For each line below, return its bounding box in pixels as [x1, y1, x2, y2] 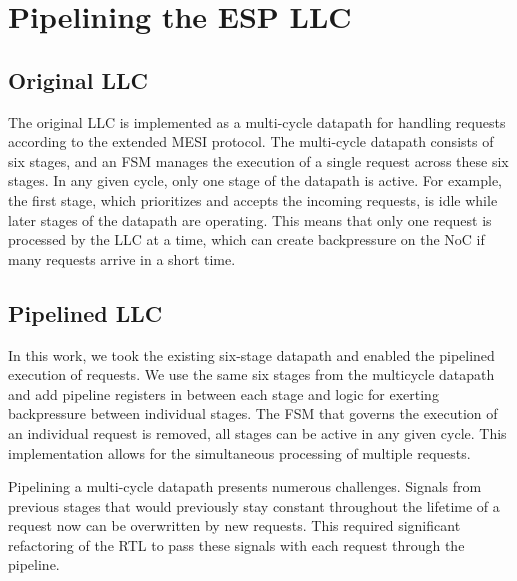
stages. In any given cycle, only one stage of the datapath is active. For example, [8, 170, 503, 191]
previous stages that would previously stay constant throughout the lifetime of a [8, 495, 500, 516]
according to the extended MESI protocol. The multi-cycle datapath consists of [8, 131, 494, 152]
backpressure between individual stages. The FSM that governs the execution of [8, 403, 498, 424]
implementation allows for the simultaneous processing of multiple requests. [8, 442, 471, 463]
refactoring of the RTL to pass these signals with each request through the [8, 534, 465, 555]
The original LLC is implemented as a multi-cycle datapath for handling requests [8, 111, 506, 132]
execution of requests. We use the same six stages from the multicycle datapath [8, 364, 495, 385]
